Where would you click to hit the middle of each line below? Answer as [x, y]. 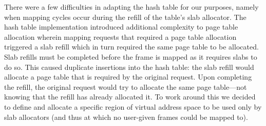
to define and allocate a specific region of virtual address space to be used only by [133, 106]
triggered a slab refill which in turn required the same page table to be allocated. [131, 47]
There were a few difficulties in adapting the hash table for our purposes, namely [131, 7]
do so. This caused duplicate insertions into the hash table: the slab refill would [129, 67]
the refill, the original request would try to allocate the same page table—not [126, 86]
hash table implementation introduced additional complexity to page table [121, 27]
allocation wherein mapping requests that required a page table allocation [120, 36]
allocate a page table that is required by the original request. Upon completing [128, 77]
